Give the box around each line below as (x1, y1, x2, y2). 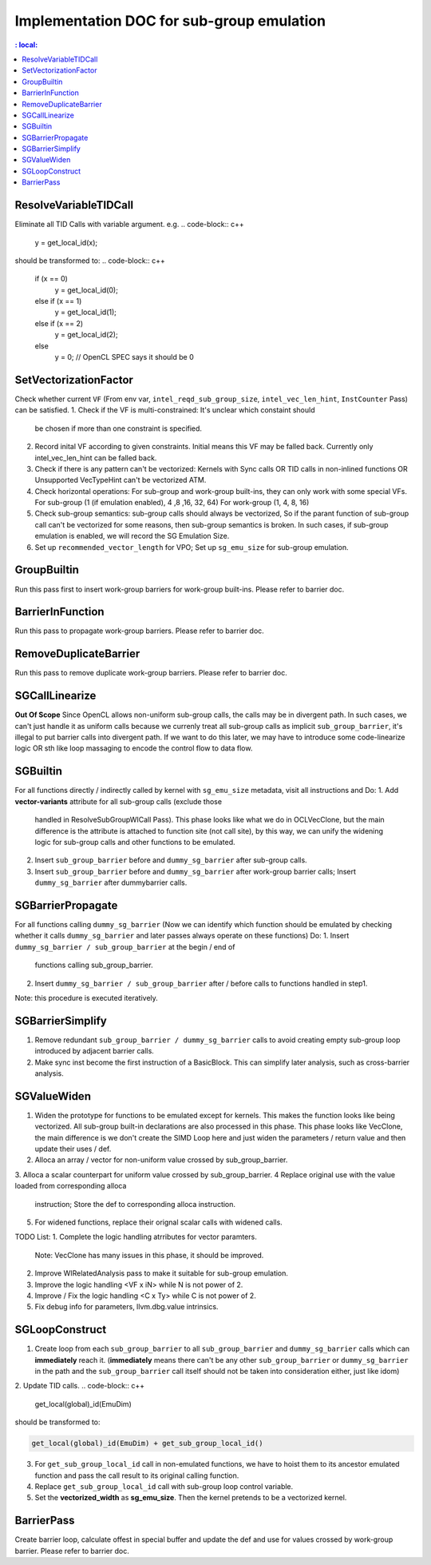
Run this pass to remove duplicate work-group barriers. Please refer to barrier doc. (14, 668, 287, 678)
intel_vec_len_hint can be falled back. (34, 452, 157, 463)
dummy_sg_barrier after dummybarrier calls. (34, 878, 188, 887)
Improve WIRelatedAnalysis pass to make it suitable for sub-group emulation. (34, 1268, 289, 1278)
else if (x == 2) (34, 318, 84, 328)
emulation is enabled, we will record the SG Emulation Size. (34, 532, 230, 541)
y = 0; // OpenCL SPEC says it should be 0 (54, 352, 195, 362)
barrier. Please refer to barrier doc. (14, 1546, 129, 1555)
